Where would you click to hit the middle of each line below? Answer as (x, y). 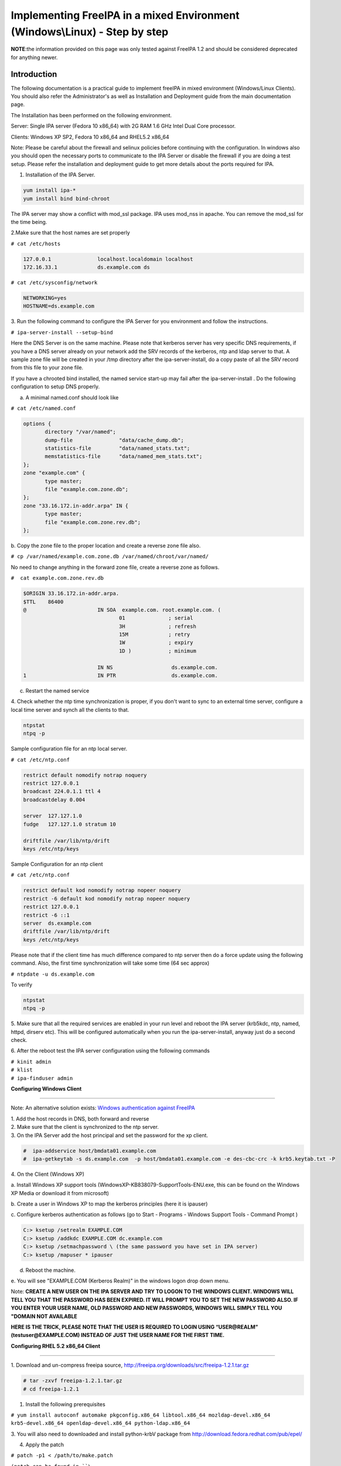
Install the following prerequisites (65, 1404)
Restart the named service (57, 691)
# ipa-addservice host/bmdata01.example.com (90, 1151)
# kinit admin (31, 1062)
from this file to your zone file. (47, 368)
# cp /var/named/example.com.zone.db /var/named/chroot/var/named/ (110, 556)
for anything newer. (34, 57)
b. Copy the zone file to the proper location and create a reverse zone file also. (106, 545)
